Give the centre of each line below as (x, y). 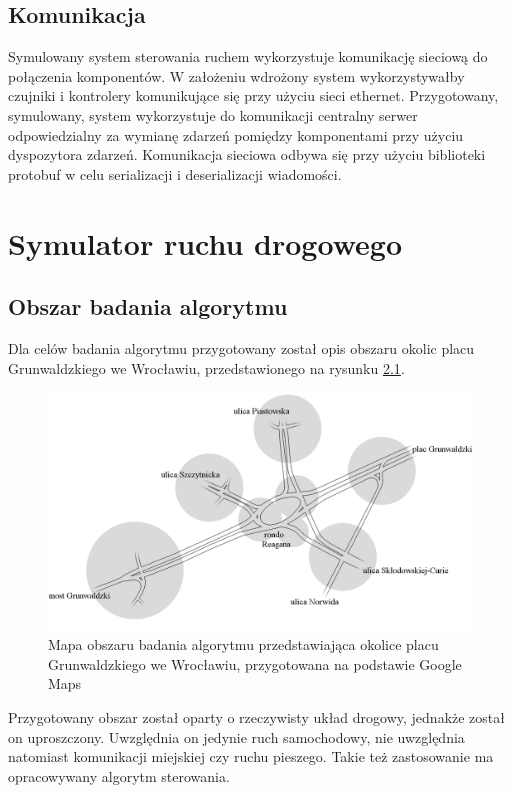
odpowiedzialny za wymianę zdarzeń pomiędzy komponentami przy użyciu (236, 134)
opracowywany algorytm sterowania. (119, 775)
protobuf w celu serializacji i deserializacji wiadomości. (175, 173)
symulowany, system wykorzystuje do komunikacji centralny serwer (213, 114)
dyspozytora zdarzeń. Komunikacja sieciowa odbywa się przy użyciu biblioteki (247, 154)
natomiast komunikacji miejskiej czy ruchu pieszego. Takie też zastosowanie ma (251, 756)
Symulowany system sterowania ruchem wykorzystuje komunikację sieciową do (248, 56)
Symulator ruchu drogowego (205, 242)
